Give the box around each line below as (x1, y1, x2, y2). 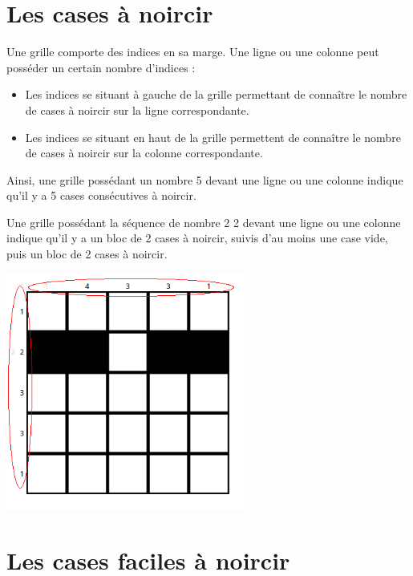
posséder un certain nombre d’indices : (6, 59, 196, 75)
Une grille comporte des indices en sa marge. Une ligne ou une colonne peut (6, 43, 379, 60)
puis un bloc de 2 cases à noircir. (6, 245, 168, 262)
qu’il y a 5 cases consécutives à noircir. (6, 187, 196, 204)
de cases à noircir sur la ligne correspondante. (25, 101, 249, 118)
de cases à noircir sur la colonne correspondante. (25, 144, 263, 161)
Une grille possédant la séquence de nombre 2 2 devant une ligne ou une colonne (6, 213, 401, 230)
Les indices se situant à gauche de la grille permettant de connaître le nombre (25, 86, 407, 103)
